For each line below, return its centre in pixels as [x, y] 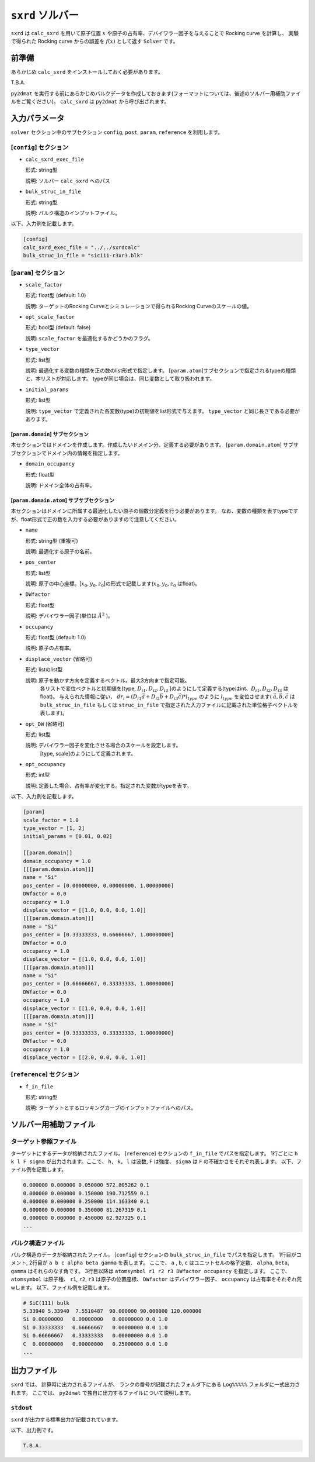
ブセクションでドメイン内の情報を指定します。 [67, 453]
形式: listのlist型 [44, 670]
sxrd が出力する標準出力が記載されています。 [66, 1420]
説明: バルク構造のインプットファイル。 [73, 213]
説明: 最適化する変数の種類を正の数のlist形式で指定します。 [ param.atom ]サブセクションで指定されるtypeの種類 [161, 371]
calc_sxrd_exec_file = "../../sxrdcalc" [81, 247]
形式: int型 [38, 775]
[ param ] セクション [38, 273]
